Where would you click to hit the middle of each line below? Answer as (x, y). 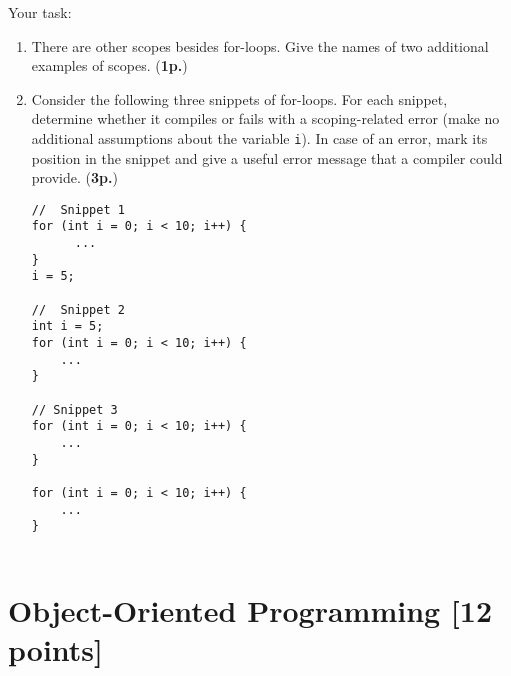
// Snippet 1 (78, 209)
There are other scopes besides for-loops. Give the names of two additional (260, 45)
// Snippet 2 (78, 309)
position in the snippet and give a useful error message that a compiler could (267, 157)
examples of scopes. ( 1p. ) (109, 65)
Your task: (40, 12)
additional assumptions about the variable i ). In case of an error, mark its (259, 137)
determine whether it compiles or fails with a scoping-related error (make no (265, 118)
